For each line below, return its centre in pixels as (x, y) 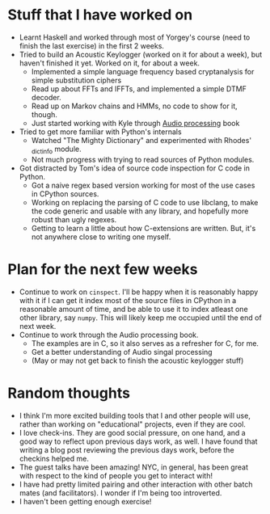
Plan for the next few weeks (103, 269)
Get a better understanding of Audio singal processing (122, 352)
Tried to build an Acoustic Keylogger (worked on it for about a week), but (141, 54)
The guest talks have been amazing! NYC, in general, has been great (133, 467)
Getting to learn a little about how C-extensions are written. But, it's (143, 228)
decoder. (46, 97)
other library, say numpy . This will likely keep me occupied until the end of (140, 318)
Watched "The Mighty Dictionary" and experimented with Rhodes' (141, 140)
